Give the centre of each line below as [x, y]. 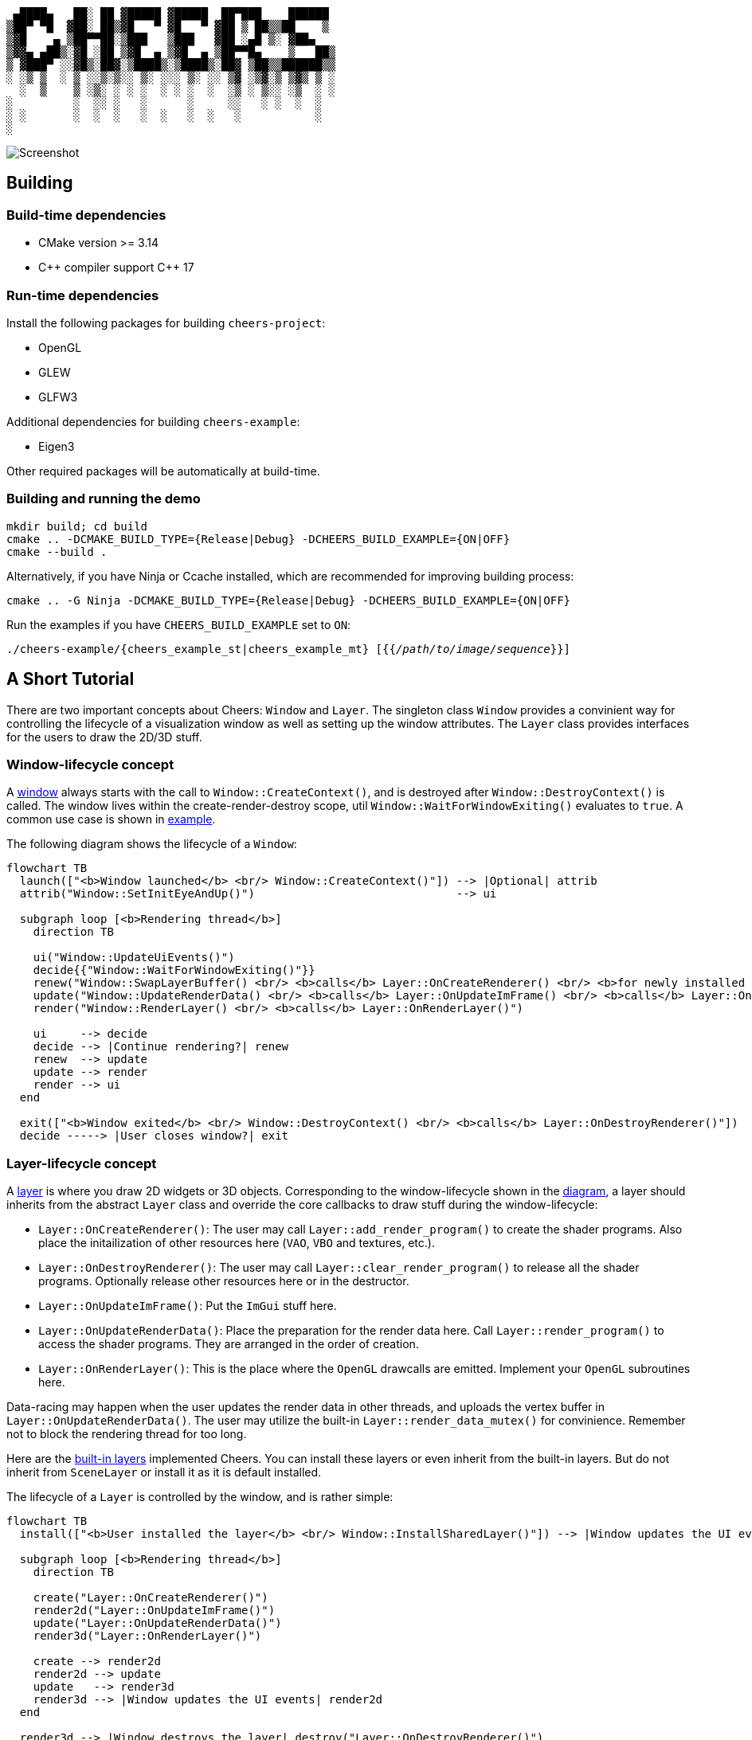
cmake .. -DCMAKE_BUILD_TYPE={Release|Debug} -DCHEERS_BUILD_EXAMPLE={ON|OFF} [258, 539]
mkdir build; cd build [77, 526]
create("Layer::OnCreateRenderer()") [151, 1598]
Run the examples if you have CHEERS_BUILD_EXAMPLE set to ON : [179, 624]
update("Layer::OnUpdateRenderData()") [157, 1623]
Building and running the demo [104, 499]
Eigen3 [57, 446]
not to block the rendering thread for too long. [127, 1434]
